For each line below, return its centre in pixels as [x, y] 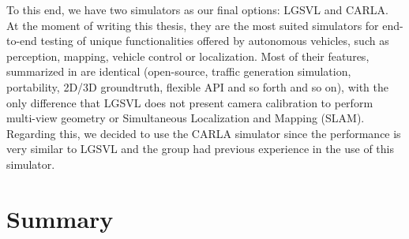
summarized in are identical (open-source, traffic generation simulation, [179, 71]
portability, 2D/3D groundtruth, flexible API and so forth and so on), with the [197, 86]
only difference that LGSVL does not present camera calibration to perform [190, 102]
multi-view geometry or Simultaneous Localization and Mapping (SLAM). [186, 118]
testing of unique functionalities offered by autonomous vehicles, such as [215, 41]
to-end [22, 41]
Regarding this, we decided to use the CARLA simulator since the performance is [204, 133]
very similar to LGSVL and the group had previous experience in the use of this [201, 149]
